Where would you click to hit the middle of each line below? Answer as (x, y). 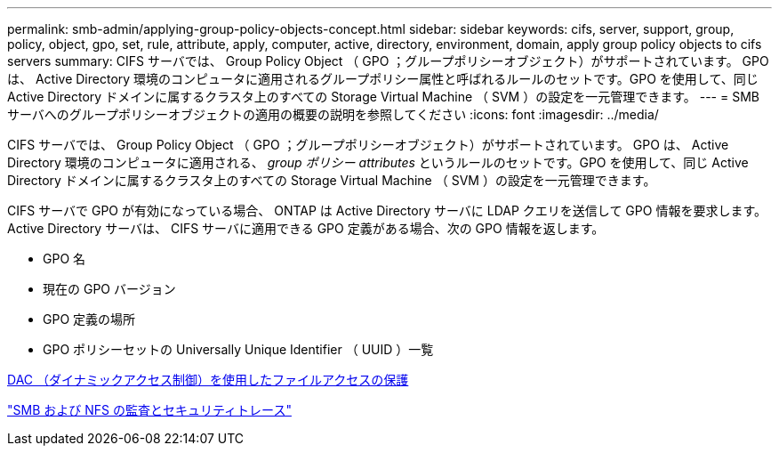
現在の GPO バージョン (109, 289)
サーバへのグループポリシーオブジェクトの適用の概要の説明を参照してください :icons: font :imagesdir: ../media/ (333, 114)
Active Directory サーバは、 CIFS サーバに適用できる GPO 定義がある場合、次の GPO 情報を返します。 (306, 228)
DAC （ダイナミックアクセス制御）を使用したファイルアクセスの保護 (208, 380)
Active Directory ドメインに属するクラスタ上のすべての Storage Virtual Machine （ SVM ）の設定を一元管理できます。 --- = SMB (383, 97)
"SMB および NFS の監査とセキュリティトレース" (149, 410)
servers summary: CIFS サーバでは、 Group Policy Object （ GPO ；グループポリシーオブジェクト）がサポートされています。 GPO (388, 61)
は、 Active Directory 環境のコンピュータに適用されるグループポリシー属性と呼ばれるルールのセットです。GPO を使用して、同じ (383, 79)
